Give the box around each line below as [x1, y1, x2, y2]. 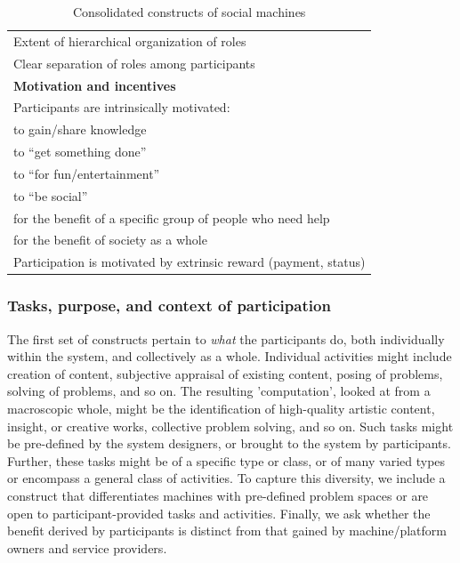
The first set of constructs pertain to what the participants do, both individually [7, 329, 445, 348]
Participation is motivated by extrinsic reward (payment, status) [13, 253, 366, 271]
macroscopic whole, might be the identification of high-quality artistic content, [7, 398, 435, 417]
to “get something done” [13, 142, 147, 161]
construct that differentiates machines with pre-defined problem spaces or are [7, 486, 429, 504]
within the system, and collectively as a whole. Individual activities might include [7, 347, 452, 366]
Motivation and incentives [13, 76, 176, 94]
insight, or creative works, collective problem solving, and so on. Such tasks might [7, 416, 454, 435]
